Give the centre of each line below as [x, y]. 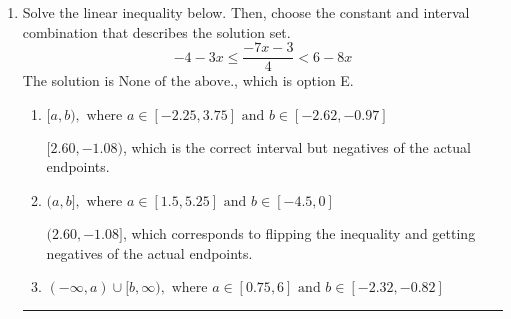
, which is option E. [294, 80]
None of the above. [176, 82]
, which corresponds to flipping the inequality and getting [299, 233]
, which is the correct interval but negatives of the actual [296, 146]
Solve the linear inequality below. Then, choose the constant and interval [246, 12]
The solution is [68, 80]
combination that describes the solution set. [156, 31]
